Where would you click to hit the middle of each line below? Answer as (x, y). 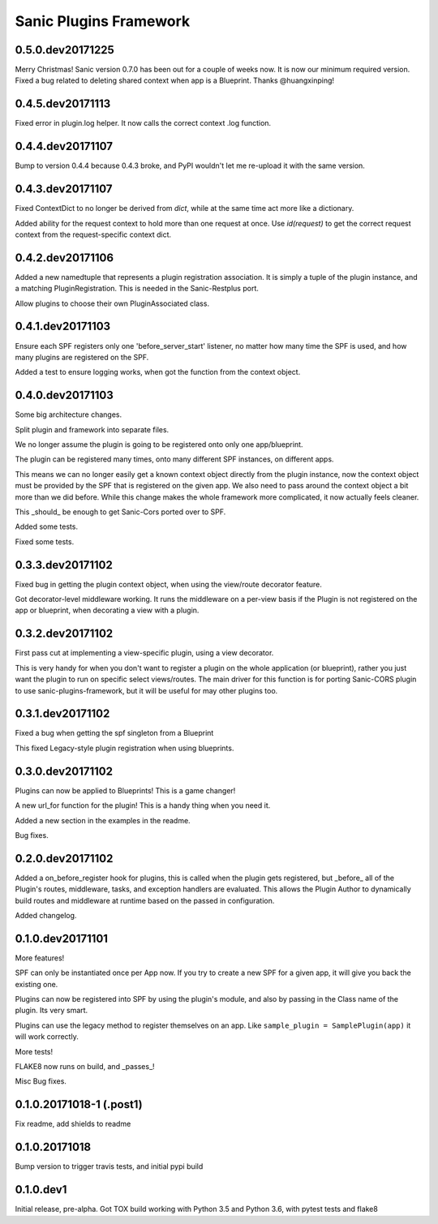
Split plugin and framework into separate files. (92, 429)
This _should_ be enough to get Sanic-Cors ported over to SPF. (120, 512)
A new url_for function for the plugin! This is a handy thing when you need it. (143, 805)
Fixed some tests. (45, 541)
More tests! (34, 1051)
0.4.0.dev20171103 (64, 395)
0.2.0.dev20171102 (64, 859)
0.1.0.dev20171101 (62, 938)
